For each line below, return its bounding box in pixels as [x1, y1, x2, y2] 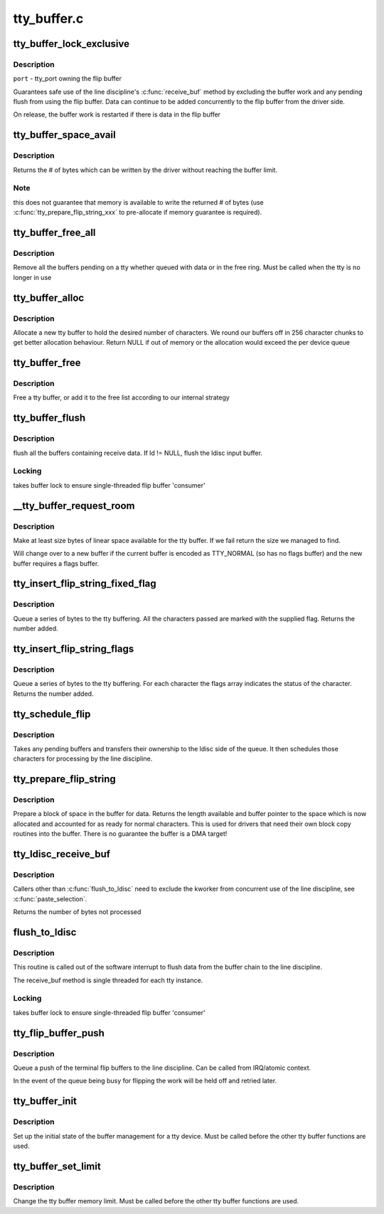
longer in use [13, 273, 52, 281]
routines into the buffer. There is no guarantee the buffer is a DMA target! [13, 829, 228, 838]
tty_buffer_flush [13, 412, 86, 424]
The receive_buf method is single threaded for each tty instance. [13, 976, 203, 984]
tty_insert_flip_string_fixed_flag [13, 578, 156, 590]
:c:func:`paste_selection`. [13, 894, 87, 903]
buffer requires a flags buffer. [13, 559, 100, 568]
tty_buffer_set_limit [13, 1160, 101, 1172]
